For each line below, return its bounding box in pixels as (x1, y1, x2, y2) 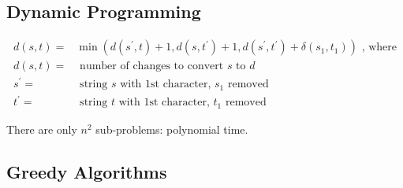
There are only (6, 120, 77, 137)
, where (361, 42, 397, 53)
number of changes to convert (80, 61, 224, 72)
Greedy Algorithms (6, 159, 167, 183)
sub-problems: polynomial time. (95, 120, 248, 137)
